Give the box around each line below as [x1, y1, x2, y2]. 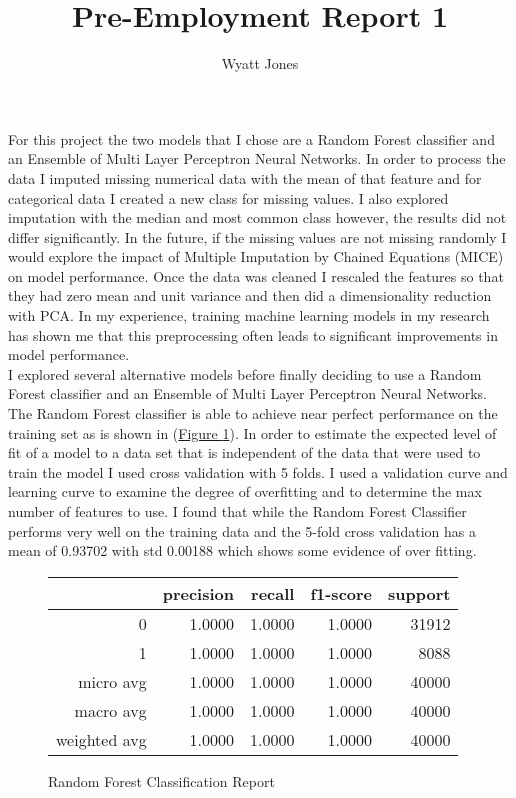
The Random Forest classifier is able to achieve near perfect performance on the [8, 403, 498, 424]
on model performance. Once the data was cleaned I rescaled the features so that [8, 265, 504, 286]
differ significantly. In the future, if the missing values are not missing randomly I [8, 226, 507, 247]
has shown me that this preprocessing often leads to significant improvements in [8, 324, 498, 345]
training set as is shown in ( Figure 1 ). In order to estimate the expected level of [8, 422, 497, 443]
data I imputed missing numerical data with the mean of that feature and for [8, 167, 482, 188]
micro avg [78, 669, 147, 693]
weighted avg [56, 727, 147, 751]
